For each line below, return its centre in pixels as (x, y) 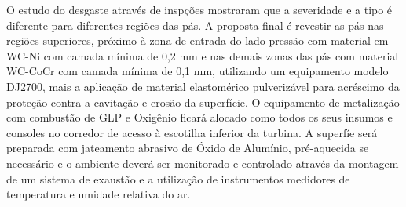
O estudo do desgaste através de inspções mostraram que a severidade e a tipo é (199, 9)
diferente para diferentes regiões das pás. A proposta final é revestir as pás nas (195, 25)
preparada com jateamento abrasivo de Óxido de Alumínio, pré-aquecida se (188, 148)
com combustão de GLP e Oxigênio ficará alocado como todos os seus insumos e (199, 117)
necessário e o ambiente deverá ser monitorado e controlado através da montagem (203, 163)
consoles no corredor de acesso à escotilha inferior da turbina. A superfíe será (192, 132)
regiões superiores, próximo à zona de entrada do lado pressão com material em (198, 40)
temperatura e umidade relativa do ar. (99, 194)
